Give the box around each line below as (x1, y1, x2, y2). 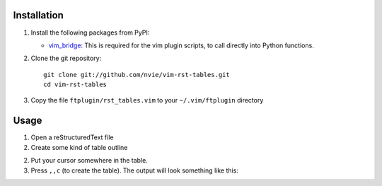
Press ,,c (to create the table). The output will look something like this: (30, 166, 238, 175)
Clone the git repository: (30, 54, 102, 63)
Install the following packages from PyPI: (30, 28, 150, 37)
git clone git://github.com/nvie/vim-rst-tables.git (43, 71, 230, 79)
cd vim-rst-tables (43, 81, 108, 88)
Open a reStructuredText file (30, 133, 114, 141)
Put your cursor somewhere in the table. (30, 156, 148, 165)
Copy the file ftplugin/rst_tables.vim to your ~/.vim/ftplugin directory (30, 96, 264, 105)
